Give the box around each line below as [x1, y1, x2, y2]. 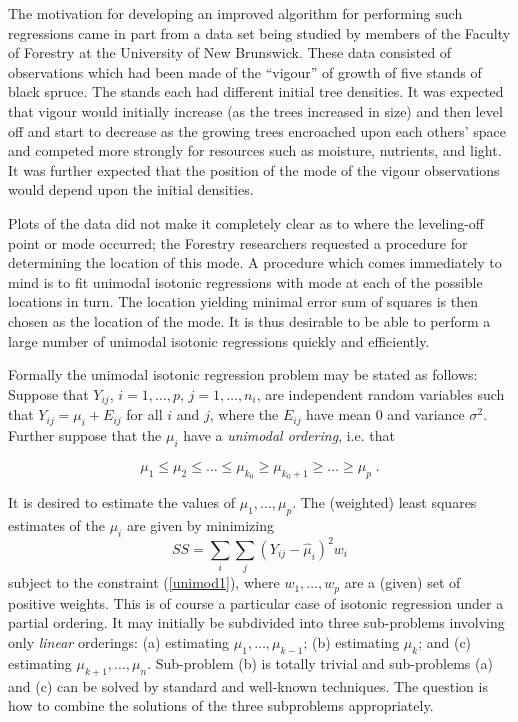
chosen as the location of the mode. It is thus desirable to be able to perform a [8, 310, 491, 331]
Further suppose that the [8, 424, 162, 445]
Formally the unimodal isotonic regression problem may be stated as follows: [8, 364, 478, 385]
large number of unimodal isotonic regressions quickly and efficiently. [8, 330, 430, 351]
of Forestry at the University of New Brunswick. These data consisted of [8, 42, 452, 63]
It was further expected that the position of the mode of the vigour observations [8, 159, 500, 180]
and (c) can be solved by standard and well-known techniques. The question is [8, 675, 488, 696]
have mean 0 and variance [306, 404, 465, 425]
